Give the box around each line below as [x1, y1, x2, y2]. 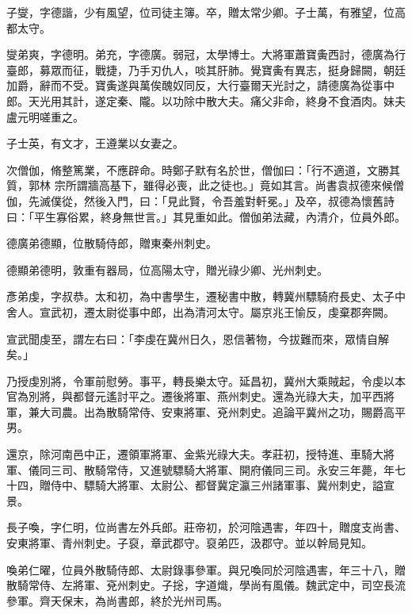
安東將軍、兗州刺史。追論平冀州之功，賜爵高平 [161, 403, 406, 420]
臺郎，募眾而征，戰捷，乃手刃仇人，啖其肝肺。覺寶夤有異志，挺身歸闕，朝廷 [6, 61, 406, 78]
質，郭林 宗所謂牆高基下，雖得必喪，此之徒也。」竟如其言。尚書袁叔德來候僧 [6, 177, 404, 194]
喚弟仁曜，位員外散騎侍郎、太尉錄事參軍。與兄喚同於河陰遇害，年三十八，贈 [6, 561, 406, 578]
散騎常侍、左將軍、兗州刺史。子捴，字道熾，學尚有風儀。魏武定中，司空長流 [6, 577, 406, 593]
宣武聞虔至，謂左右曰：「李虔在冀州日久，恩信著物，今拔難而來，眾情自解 [6, 330, 389, 347]
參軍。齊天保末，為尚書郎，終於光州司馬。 [6, 592, 228, 608]
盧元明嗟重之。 [6, 108, 84, 125]
